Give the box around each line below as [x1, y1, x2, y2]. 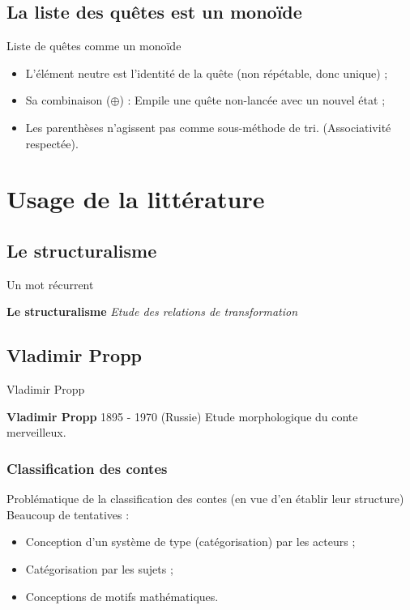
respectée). [25, 134, 79, 151]
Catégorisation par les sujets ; [25, 560, 173, 577]
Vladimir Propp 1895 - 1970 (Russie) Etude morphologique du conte [6, 407, 358, 424]
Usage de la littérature [6, 182, 265, 215]
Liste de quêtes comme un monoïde [6, 37, 182, 54]
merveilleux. [6, 424, 66, 441]
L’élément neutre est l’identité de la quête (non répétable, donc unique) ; [25, 64, 388, 81]
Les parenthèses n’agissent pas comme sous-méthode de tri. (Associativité [25, 118, 391, 135]
